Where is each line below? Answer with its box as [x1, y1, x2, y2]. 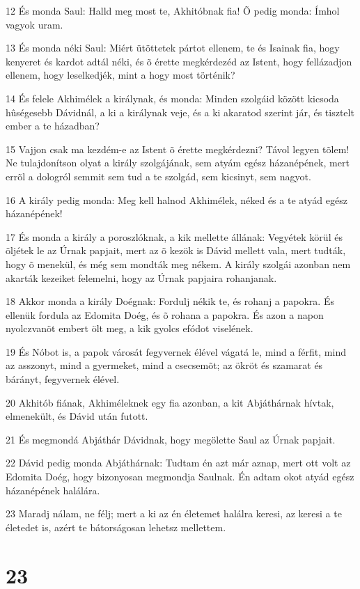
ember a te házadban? [6, 118, 100, 133]
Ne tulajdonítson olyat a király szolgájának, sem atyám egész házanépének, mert [6, 155, 350, 170]
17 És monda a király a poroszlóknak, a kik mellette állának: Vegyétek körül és [6, 229, 343, 244]
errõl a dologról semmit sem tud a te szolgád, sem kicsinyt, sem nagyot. [6, 168, 311, 183]
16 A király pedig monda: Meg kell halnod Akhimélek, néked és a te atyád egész [6, 192, 347, 207]
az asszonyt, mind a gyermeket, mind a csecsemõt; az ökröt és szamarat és [6, 358, 323, 372]
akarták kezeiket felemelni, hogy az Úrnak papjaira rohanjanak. [6, 270, 277, 285]
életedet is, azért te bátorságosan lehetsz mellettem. [6, 519, 226, 534]
